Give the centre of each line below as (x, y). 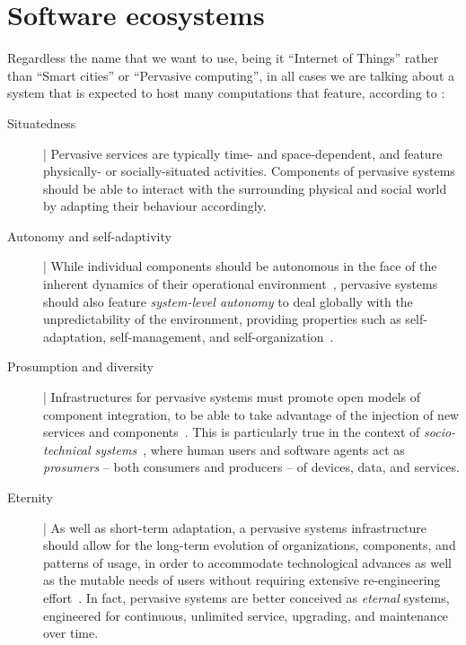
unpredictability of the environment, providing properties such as (222, 319)
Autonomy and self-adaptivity (89, 235)
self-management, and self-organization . (222, 336)
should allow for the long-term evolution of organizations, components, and (250, 545)
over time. (71, 633)
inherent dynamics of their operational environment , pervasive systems (241, 284)
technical (67, 449)
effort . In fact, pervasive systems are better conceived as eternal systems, (246, 597)
